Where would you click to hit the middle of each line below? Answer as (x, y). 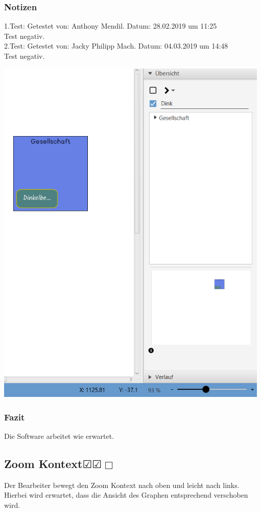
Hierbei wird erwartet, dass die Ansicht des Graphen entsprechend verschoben (126, 495)
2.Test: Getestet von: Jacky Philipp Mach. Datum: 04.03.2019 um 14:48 (116, 46)
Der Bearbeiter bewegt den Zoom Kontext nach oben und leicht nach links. (122, 485)
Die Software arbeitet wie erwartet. (59, 436)
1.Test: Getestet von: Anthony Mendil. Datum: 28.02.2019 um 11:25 (111, 26)
